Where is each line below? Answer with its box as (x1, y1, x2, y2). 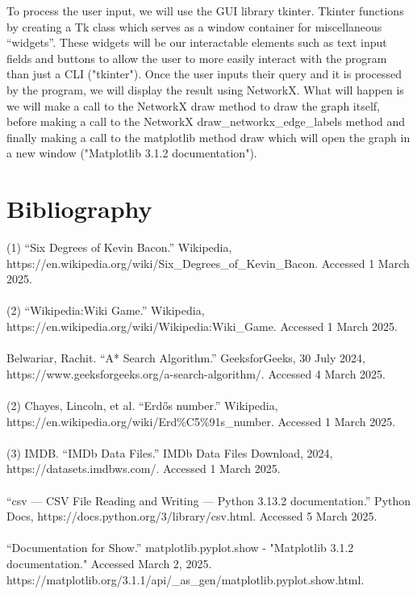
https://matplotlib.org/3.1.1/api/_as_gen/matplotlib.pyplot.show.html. (6, 571, 365, 588)
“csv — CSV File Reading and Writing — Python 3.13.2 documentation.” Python (6, 492, 411, 508)
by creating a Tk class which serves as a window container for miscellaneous (6, 18, 382, 35)
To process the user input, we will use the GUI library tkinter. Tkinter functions (6, 2, 404, 19)
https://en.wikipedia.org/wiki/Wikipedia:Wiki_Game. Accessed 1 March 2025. (6, 318, 398, 335)
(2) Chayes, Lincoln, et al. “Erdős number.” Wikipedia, (6, 397, 278, 413)
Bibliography (6, 192, 152, 225)
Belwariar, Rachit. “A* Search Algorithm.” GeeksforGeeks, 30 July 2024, (6, 349, 365, 366)
